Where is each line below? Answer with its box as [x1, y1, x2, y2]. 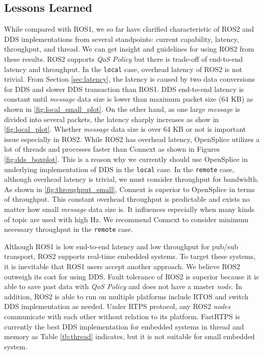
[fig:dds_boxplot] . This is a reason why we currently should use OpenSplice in [4, 153, 248, 164]
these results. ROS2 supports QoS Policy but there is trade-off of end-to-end [4, 53, 243, 64]
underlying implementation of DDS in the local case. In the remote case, [4, 163, 234, 174]
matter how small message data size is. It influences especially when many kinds [4, 204, 255, 215]
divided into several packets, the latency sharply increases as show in [4, 113, 219, 124]
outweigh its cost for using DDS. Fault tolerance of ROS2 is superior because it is [4, 271, 259, 281]
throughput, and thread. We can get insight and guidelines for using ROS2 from [4, 43, 254, 54]
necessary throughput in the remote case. [4, 224, 133, 234]
